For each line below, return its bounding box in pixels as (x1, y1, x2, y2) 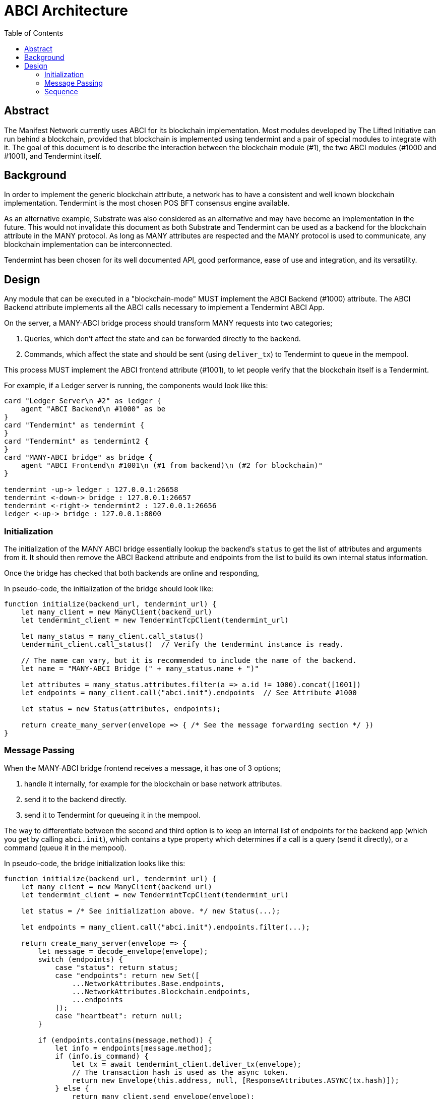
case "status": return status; (55, 963, 178, 971)
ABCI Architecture (4, 2, 128, 19)
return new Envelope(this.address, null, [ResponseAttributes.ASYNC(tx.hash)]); (72, 1076, 399, 1084)
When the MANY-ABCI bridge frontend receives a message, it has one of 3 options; (4, 763, 281, 772)
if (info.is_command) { (55, 1052, 149, 1060)
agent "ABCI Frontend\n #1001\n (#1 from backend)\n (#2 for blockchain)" (21, 461, 323, 470)
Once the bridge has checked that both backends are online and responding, (4, 569, 260, 578)
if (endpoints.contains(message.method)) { (38, 1035, 213, 1044)
